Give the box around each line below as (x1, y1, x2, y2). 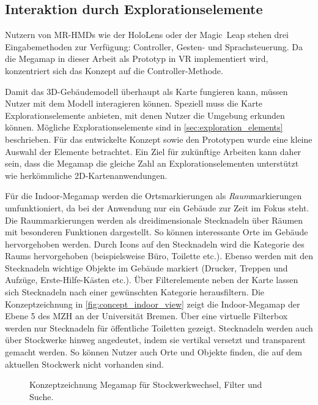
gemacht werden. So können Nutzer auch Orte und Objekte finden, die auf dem (5, 346, 302, 358)
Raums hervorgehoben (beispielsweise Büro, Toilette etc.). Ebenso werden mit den (5, 249, 313, 262)
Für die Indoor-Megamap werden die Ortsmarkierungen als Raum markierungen (5, 189, 302, 202)
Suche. (29, 390, 54, 403)
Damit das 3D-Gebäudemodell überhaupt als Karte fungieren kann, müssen (5, 85, 288, 97)
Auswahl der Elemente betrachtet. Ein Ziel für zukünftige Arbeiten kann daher (5, 145, 301, 157)
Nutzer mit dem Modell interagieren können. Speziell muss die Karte (5, 97, 263, 110)
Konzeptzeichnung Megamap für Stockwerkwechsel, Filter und (29, 378, 262, 391)
